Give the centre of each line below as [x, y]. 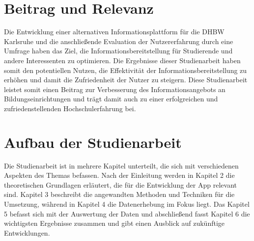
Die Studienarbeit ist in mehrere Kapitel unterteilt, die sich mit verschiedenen [121, 165]
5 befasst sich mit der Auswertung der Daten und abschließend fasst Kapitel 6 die [127, 213]
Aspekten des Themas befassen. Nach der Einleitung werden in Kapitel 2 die [119, 175]
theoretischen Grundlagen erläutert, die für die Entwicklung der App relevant [120, 184]
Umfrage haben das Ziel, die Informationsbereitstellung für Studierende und [118, 51]
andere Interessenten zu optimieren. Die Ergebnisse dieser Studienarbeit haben [122, 60]
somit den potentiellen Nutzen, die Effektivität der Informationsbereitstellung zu [126, 70]
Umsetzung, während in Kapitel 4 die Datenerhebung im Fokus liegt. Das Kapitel [127, 204]
